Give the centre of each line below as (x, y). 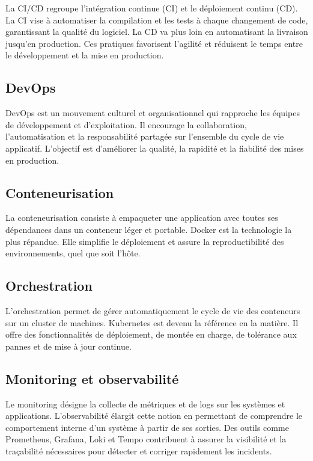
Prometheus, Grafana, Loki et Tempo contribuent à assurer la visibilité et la (146, 439)
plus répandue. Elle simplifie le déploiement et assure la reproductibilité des (145, 241)
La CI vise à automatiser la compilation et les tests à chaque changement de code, (157, 20)
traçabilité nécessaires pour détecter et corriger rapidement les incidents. (139, 450)
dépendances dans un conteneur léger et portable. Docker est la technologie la (149, 229)
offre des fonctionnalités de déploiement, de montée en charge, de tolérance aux (151, 334)
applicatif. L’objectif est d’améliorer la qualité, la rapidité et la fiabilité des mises (155, 148)
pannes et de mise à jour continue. (68, 346)
